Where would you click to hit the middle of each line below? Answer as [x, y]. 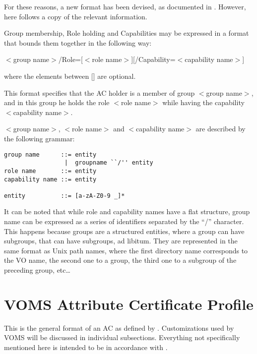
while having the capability [203, 102]
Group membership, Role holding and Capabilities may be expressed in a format [127, 33]
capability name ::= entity [50, 179]
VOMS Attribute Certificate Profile [129, 304]
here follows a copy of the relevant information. [76, 16]
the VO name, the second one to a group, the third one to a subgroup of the [120, 260]
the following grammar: [39, 138]
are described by [221, 129]
